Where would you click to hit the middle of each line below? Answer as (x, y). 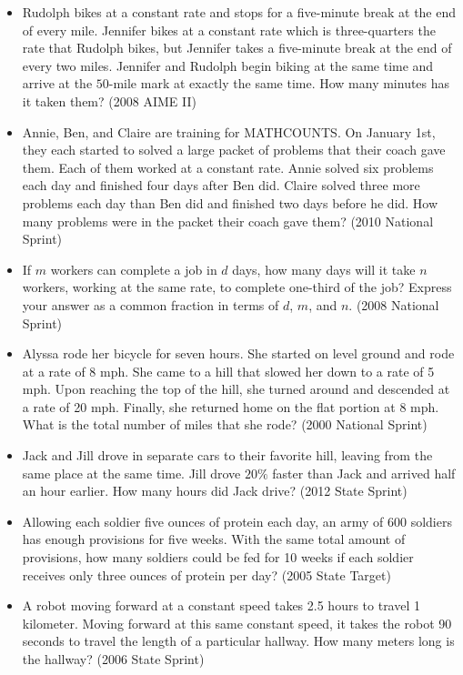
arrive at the (57, 83)
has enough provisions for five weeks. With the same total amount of (214, 539)
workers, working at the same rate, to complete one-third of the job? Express (237, 287)
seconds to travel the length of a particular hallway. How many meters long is (238, 641)
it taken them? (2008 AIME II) (109, 101)
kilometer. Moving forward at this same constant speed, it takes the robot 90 (237, 623)
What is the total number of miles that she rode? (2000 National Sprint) (225, 424)
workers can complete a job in (134, 269)
